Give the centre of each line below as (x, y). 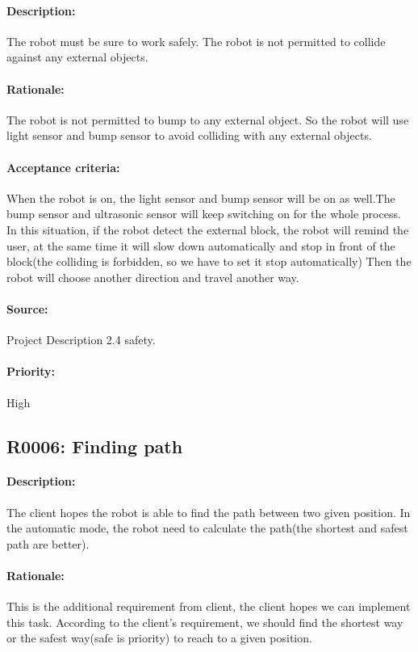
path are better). (48, 543)
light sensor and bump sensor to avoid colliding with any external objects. (189, 135)
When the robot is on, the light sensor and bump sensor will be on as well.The (201, 198)
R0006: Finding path (95, 446)
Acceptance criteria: (63, 167)
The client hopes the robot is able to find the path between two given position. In (209, 512)
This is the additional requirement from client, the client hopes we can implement (209, 606)
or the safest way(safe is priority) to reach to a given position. (159, 638)
